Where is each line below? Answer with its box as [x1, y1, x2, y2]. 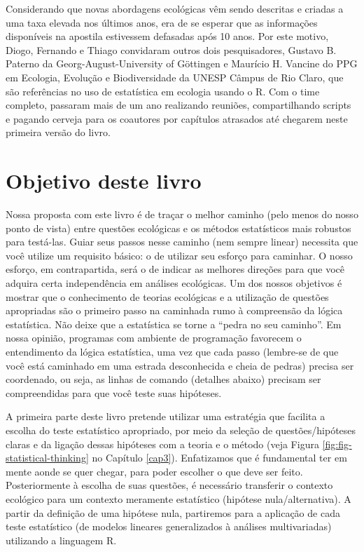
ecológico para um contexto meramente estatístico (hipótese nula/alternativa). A [6, 491, 351, 506]
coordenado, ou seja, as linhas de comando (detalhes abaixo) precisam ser [6, 372, 321, 386]
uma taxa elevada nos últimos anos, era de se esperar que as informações [6, 15, 318, 29]
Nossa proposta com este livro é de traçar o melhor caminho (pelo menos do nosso [6, 207, 358, 222]
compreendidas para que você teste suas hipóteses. [6, 385, 222, 400]
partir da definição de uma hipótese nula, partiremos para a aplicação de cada [6, 505, 340, 520]
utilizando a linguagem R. [6, 532, 117, 547]
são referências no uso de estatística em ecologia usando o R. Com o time [6, 83, 320, 98]
